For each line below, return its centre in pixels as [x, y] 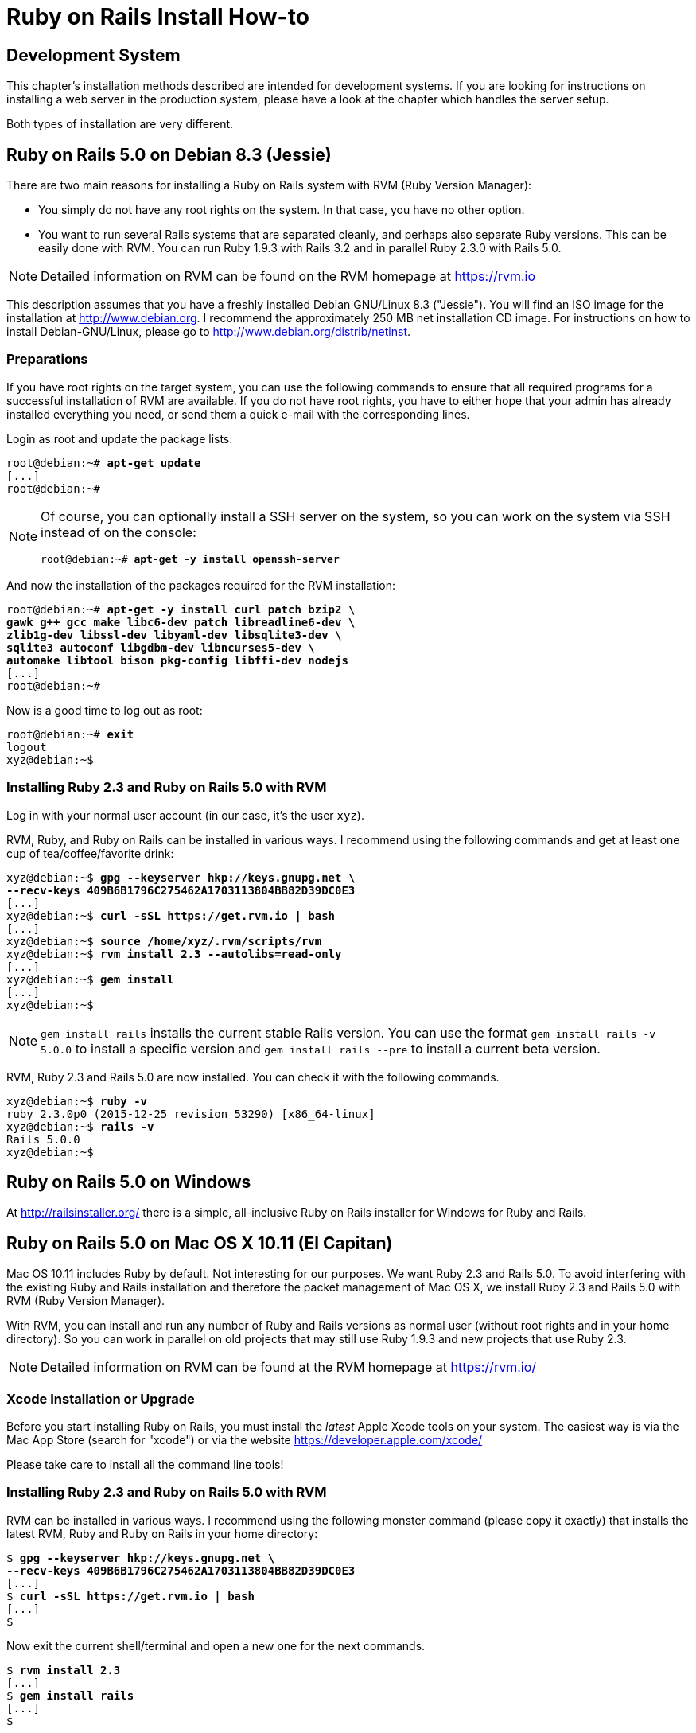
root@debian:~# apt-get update [104, 463]
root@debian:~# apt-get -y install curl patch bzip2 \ [181, 609]
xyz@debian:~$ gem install [90, 979]
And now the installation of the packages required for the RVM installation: [201, 585]
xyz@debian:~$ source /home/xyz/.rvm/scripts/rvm [164, 941]
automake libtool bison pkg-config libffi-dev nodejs [177, 660]
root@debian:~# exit [70, 734]
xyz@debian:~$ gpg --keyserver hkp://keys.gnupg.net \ [181, 877]
